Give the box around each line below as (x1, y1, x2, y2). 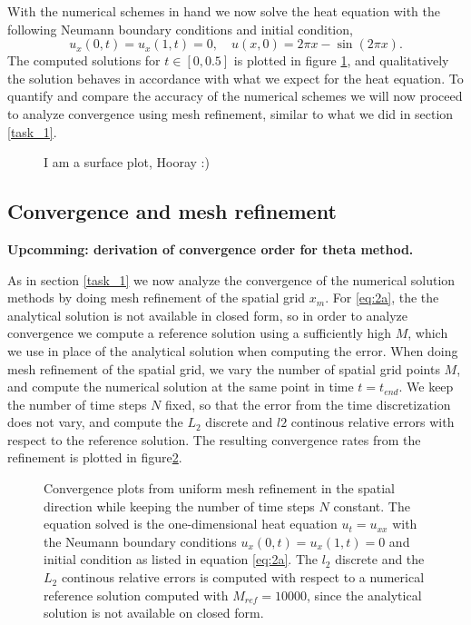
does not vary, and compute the (7, 412, 183, 432)
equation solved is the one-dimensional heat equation (44, 514, 338, 533)
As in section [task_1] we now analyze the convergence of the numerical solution (7, 270, 456, 289)
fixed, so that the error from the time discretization (164, 394, 451, 413)
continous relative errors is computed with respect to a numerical (61, 568, 425, 587)
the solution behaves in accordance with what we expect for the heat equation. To (7, 68, 464, 87)
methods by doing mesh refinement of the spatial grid (7, 288, 306, 307)
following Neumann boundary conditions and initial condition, (7, 19, 353, 38)
